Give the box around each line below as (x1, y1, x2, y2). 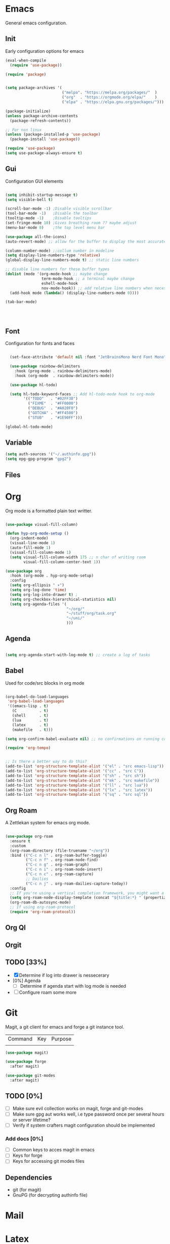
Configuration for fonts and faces (5, 341, 75, 347)
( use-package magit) (5, 1050, 49, 1055)
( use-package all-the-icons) (5, 234, 67, 239)
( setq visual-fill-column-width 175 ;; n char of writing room (10, 554, 146, 560)
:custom (10, 843, 26, 848)
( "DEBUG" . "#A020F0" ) (27, 406, 78, 411)
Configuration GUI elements (5, 178, 63, 184)
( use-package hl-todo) (10, 382, 58, 387)
